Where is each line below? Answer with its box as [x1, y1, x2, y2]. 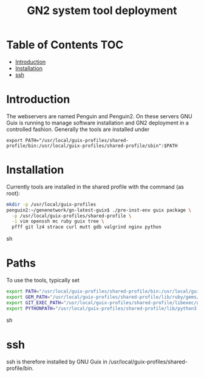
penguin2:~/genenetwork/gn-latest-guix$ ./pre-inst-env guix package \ [6, 207, 191, 213]
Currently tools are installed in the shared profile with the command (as [6, 183, 184, 190]
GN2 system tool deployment [27, 4, 177, 18]
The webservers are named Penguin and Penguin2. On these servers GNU [6, 112, 192, 119]
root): [6, 190, 20, 197]
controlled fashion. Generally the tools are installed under [6, 126, 150, 133]
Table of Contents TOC [6, 38, 124, 52]
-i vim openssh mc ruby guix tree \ [12, 218, 104, 224]
